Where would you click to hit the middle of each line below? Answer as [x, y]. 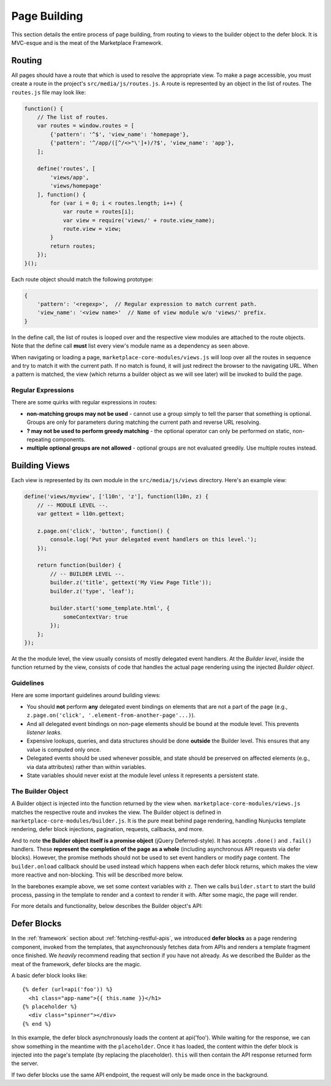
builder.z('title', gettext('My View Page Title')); [131, 583]
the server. [25, 1063]
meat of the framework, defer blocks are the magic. [76, 964]
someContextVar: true [95, 617]
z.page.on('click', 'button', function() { [103, 531]
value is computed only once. [64, 749]
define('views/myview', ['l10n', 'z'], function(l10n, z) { [116, 497]
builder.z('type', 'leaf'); [92, 591]
